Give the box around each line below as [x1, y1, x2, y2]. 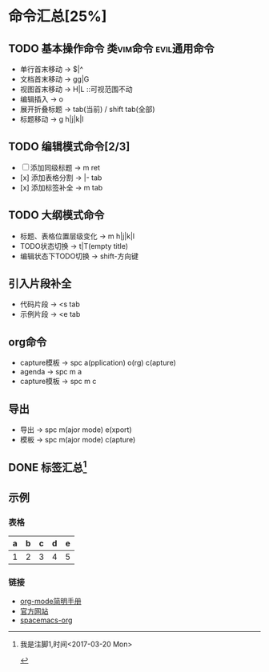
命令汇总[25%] [8, 7, 107, 26]
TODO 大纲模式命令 [8, 209, 105, 222]
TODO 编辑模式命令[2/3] [8, 140, 130, 154]
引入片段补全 [8, 277, 72, 290]
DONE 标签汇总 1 [8, 458, 87, 474]
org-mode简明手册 [19, 597, 82, 606]
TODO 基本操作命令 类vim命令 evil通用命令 [8, 42, 215, 55]
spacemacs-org [19, 615, 73, 625]
